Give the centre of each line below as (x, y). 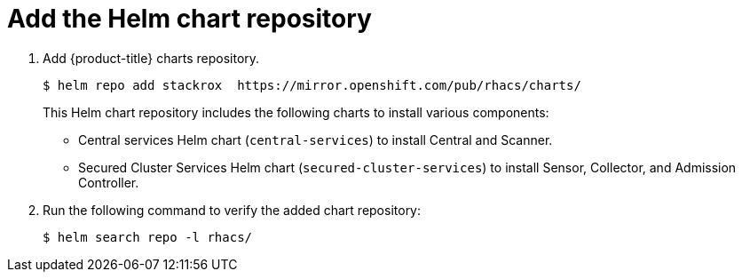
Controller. (109, 182)
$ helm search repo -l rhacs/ (148, 237)
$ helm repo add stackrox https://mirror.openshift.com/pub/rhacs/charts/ (312, 85)
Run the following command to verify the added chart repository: (232, 210)
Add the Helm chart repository (189, 19)
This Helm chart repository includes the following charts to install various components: (296, 112)
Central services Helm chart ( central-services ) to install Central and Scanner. (316, 139)
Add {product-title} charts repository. (151, 58)
